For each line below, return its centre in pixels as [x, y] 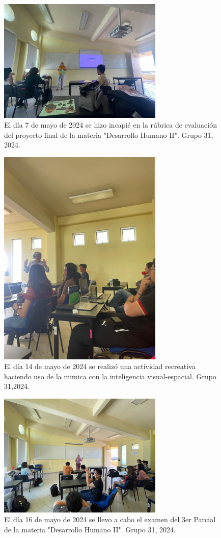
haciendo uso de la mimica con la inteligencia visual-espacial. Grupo [110, 376]
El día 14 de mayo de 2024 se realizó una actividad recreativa [100, 366]
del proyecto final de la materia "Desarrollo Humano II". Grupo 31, [109, 134]
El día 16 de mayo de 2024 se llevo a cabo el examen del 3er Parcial [110, 519]
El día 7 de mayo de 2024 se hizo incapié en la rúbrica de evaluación [110, 125]
